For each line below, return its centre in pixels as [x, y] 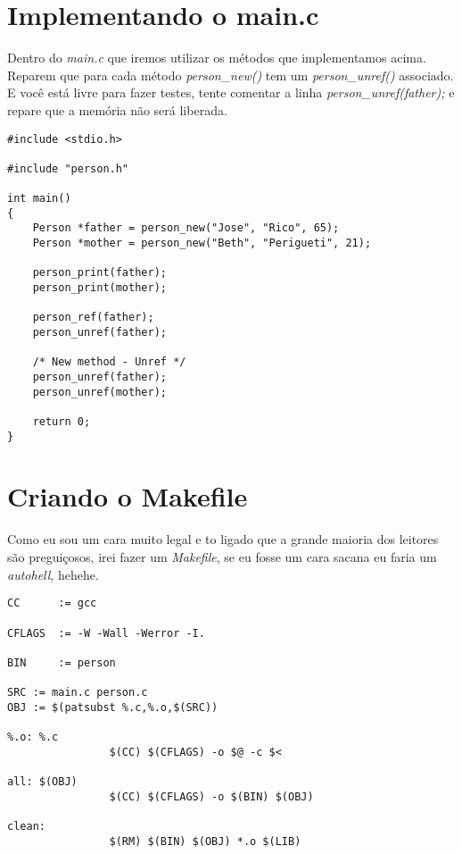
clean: [26, 827]
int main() [39, 199]
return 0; [62, 421]
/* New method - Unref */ [109, 362]
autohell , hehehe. [53, 574]
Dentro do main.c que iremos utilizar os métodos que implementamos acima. [217, 58]
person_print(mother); [99, 288]
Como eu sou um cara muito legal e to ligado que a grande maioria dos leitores [223, 539]
